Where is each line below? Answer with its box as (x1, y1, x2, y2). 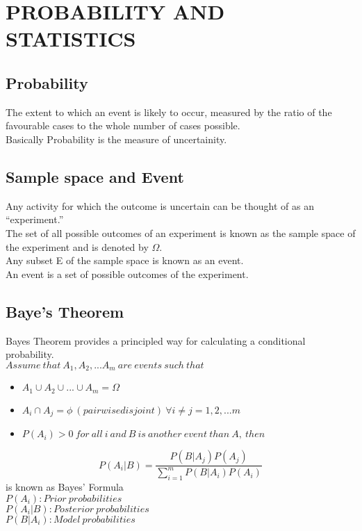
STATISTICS (6, 24, 136, 53)
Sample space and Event (6, 165, 184, 187)
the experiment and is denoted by (6, 239, 149, 254)
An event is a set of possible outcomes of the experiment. (6, 266, 249, 281)
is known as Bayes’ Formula (6, 480, 124, 494)
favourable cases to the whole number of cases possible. (6, 118, 240, 133)
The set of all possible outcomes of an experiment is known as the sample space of (6, 225, 356, 240)
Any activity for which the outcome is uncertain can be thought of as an (6, 198, 314, 213)
